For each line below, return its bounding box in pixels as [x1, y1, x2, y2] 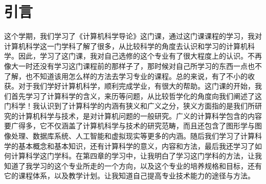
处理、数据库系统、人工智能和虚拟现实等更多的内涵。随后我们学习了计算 [11, 130, 255, 141]
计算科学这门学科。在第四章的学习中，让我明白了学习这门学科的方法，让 [11, 150, 255, 161]
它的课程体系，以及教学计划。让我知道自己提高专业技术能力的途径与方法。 [4, 170, 255, 181]
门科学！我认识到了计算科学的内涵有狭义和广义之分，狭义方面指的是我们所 [4, 100, 255, 111]
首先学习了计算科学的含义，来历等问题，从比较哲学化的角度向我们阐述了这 [11, 90, 262, 101]
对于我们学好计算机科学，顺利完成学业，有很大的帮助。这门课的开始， [18, 81, 255, 91]
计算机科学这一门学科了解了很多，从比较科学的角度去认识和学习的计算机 [4, 40, 248, 51]
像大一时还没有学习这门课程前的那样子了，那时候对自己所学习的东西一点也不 [4, 60, 262, 71]
